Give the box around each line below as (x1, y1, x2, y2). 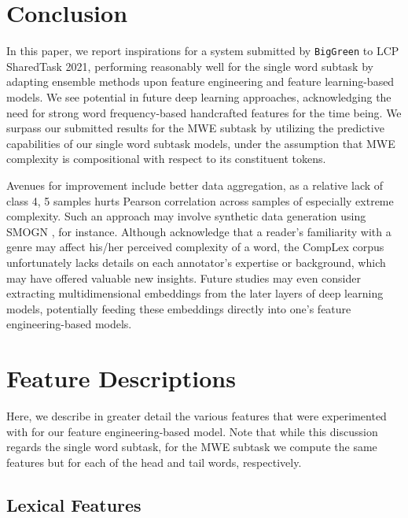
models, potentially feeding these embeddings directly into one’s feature (6, 300, 351, 316)
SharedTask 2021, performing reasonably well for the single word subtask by (6, 57, 373, 74)
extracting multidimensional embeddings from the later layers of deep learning (6, 285, 384, 302)
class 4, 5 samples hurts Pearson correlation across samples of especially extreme (6, 192, 394, 209)
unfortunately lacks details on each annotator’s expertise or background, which (6, 253, 386, 270)
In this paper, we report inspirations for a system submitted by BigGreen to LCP (6, 43, 399, 59)
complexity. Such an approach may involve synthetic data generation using (6, 208, 366, 224)
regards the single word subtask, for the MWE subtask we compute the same (6, 438, 377, 455)
